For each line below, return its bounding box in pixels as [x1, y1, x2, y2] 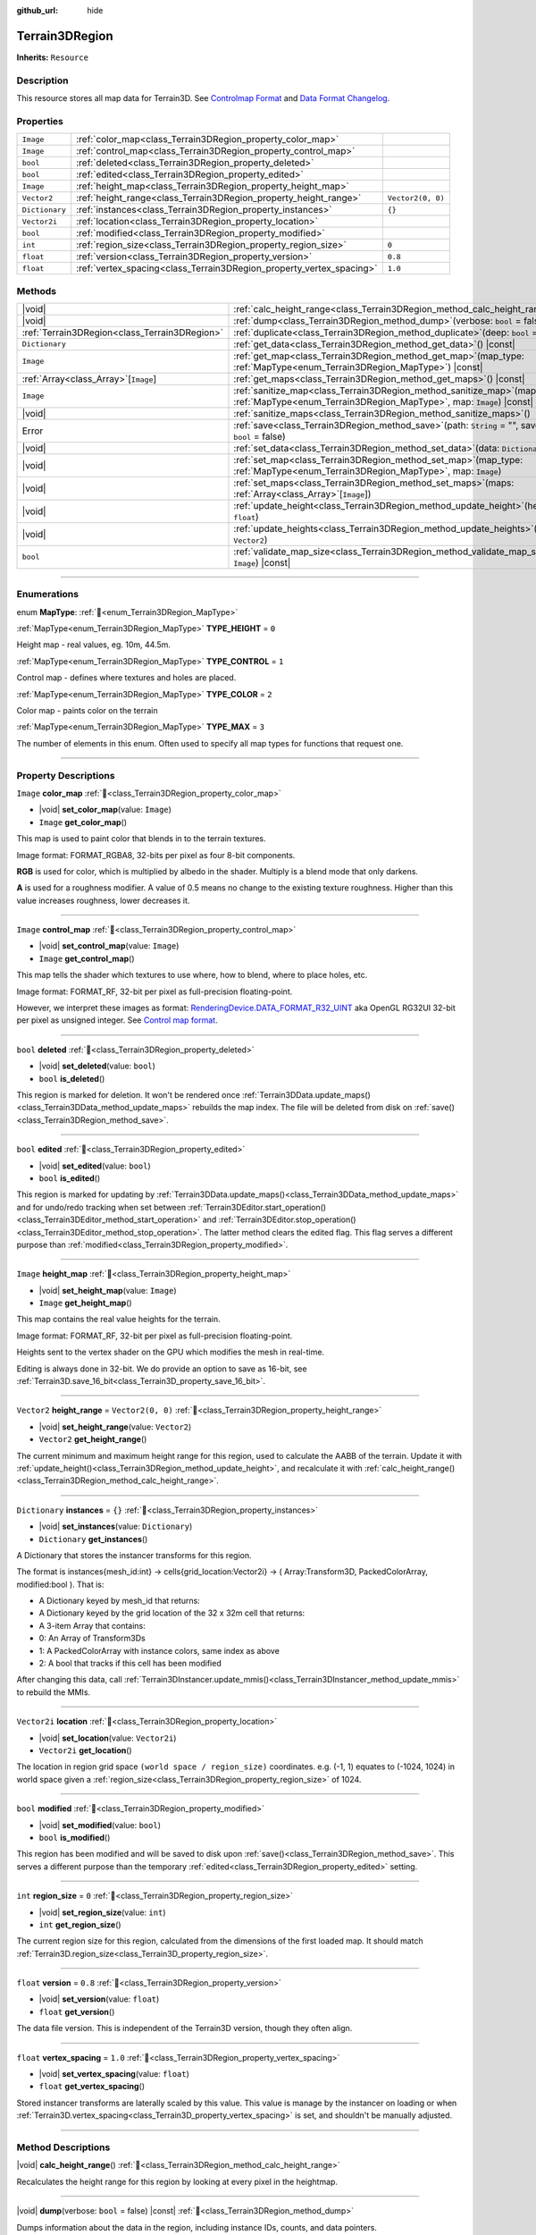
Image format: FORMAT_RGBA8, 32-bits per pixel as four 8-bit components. [16, 849, 296, 860]
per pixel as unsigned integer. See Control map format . [16, 1015, 218, 1025]
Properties [16, 114, 64, 127]
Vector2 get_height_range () [38, 1434, 147, 1445]
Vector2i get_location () [38, 1745, 133, 1756]
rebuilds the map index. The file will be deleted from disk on [192, 1102, 413, 1113]
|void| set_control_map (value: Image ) [38, 940, 180, 951]
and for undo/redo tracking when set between [16, 1202, 187, 1212]
